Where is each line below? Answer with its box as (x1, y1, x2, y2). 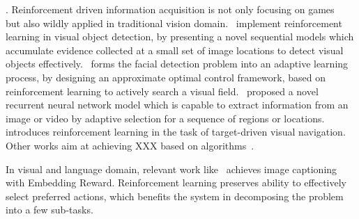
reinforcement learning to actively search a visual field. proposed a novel (6, 83, 319, 98)
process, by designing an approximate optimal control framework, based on (6, 70, 326, 84)
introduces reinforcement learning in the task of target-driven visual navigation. (6, 124, 346, 139)
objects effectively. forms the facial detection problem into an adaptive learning (6, 56, 349, 71)
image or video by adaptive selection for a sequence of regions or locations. (6, 111, 325, 125)
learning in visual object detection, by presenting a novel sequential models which (6, 29, 354, 44)
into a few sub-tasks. (6, 202, 93, 217)
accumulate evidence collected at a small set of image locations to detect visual (6, 42, 344, 57)
